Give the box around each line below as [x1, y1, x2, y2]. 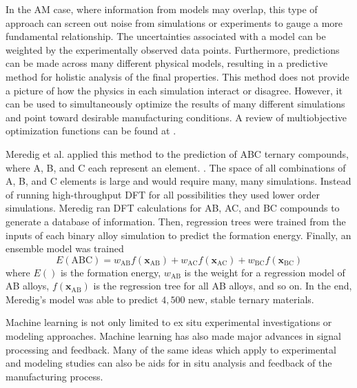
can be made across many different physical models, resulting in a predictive [6, 56, 328, 70]
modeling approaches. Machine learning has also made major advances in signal [6, 329, 342, 343]
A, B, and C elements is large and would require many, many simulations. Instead [6, 174, 351, 188]
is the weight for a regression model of [184, 265, 345, 279]
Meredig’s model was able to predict [6, 292, 159, 306]
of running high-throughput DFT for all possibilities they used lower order [6, 187, 320, 201]
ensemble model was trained [6, 241, 124, 256]
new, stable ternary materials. [188, 292, 314, 306]
